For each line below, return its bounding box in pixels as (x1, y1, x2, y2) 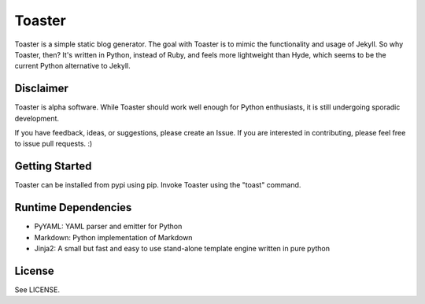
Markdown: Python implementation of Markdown (34, 232, 193, 242)
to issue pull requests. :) (14, 139, 93, 149)
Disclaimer (14, 82, 68, 95)
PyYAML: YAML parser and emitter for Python (34, 221, 183, 232)
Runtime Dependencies (14, 201, 132, 214)
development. (14, 113, 59, 123)
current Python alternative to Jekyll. (14, 61, 131, 71)
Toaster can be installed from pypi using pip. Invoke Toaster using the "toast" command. (14, 180, 301, 190)
